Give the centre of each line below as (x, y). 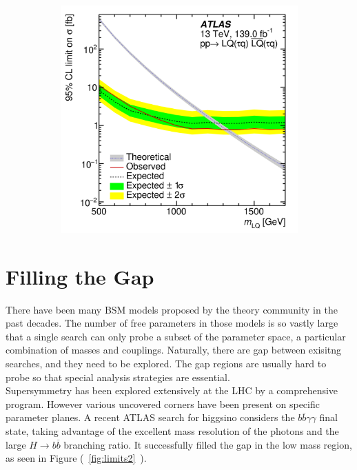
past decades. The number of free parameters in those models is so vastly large (172, 323)
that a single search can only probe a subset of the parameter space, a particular (176, 336)
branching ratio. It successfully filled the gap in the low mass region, (208, 444)
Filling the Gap (80, 276)
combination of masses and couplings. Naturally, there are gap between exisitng (174, 350)
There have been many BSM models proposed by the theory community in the (172, 309)
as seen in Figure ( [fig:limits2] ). (76, 458)
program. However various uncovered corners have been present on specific (163, 403)
